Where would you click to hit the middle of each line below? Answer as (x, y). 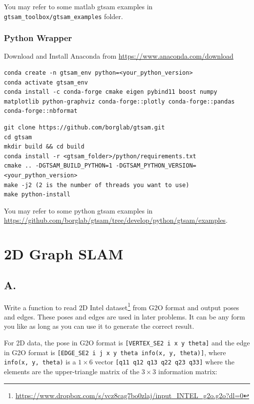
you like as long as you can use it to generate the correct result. (99, 326)
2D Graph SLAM (64, 254)
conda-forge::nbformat (41, 111)
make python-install (37, 195)
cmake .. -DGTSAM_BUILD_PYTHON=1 (58, 166)
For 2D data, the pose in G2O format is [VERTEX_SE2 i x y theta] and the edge (127, 342)
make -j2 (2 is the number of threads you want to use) (97, 185)
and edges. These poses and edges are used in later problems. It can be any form (125, 316)
